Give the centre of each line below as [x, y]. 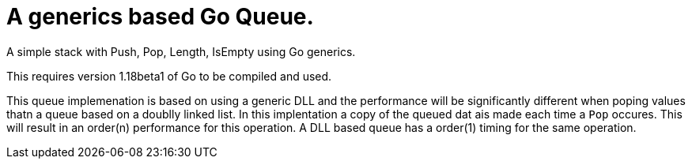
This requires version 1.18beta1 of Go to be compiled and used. [169, 76]
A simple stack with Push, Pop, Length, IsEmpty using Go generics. [181, 51]
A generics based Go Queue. [160, 17]
